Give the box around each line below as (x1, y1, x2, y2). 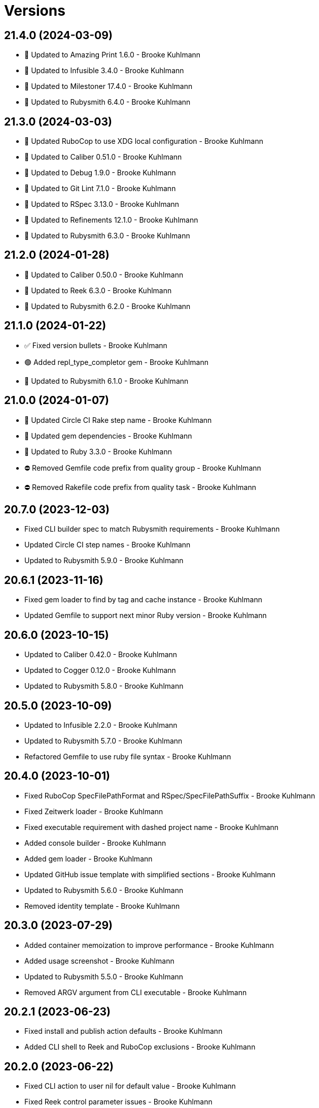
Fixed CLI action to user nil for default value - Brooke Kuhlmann (24, 1082, 236, 1091)
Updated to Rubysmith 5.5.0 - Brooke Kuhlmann (24, 972, 184, 981)
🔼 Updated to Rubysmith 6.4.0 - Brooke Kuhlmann (24, 98, 191, 107)
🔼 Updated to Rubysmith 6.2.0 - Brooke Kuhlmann (24, 301, 191, 311)
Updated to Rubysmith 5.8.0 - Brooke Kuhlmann (24, 682, 184, 691)
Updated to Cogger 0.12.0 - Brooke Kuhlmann (24, 666, 176, 675)
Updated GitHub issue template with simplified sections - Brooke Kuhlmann (24, 870, 276, 879)
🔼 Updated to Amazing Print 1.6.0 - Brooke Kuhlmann (24, 50, 201, 59)
